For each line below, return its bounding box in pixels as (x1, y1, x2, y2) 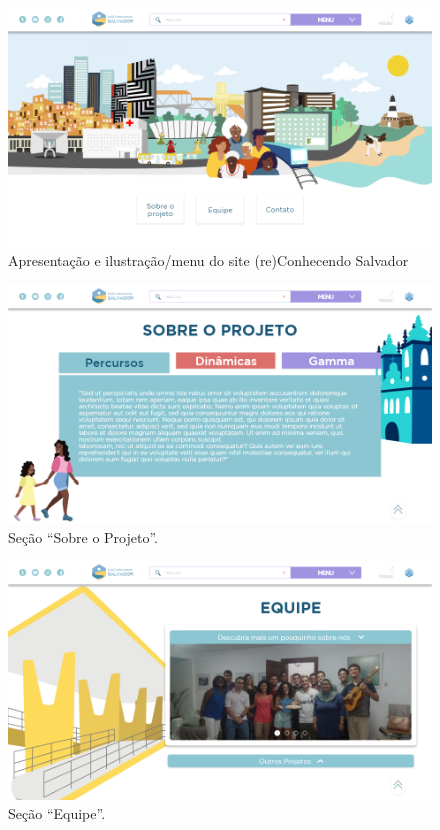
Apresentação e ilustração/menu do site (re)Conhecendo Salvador (8, 250, 409, 271)
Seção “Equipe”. (8, 803, 106, 824)
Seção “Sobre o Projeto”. (8, 526, 158, 547)
